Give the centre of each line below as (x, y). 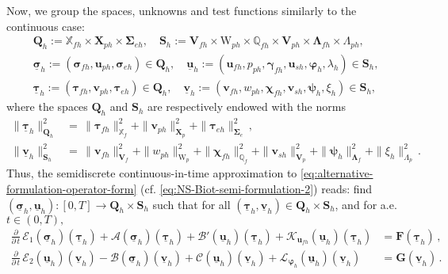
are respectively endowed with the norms (247, 107)
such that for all (191, 204)
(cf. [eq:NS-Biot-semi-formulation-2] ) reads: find (256, 188)
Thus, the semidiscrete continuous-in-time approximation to (152, 173)
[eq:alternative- (337, 173)
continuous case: (46, 26)
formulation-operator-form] (72, 188)
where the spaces (47, 107)
